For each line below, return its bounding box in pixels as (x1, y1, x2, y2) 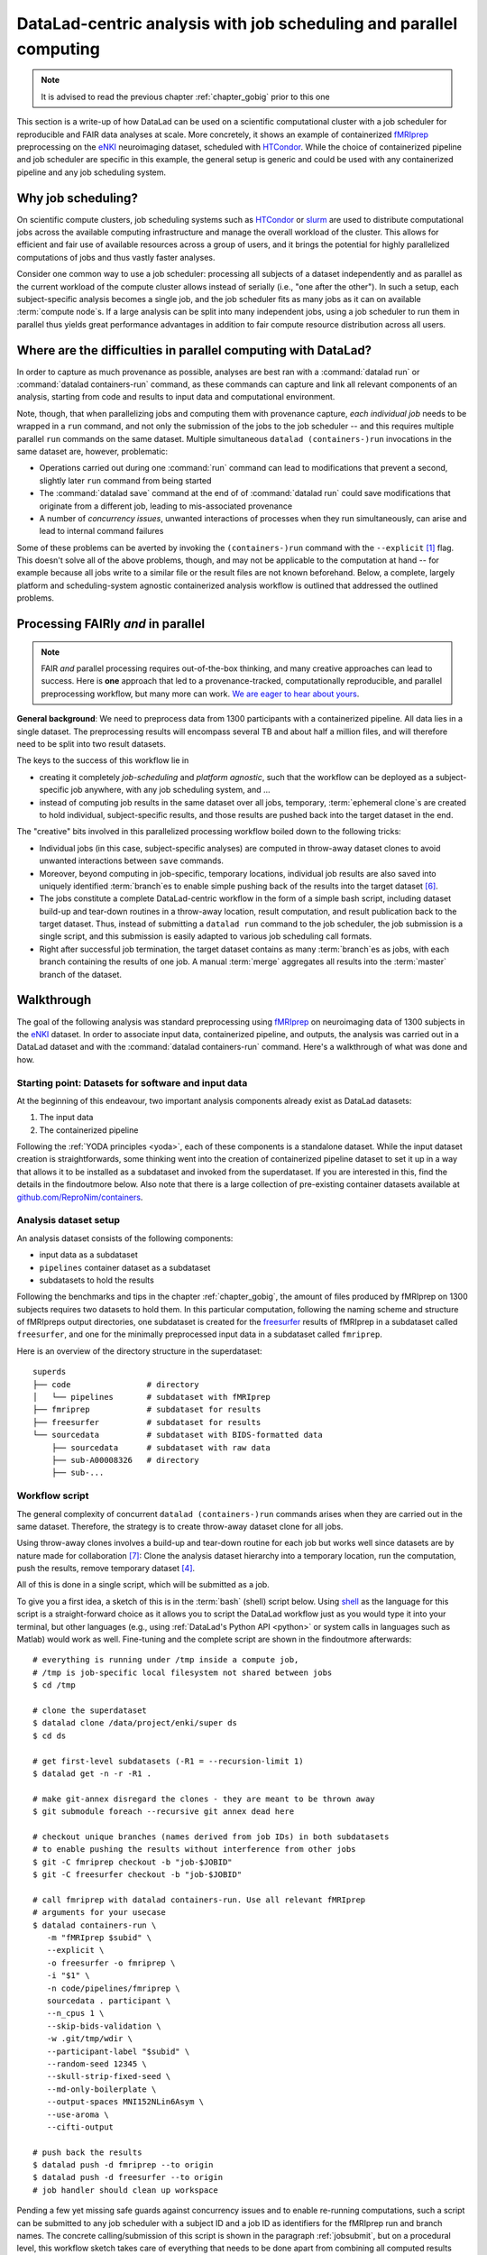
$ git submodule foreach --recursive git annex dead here (32, 1807, 295, 1817)
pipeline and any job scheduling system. (16, 167, 167, 178)
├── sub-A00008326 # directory (51, 1455, 200, 1465)
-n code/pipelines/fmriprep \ (46, 1983, 180, 1993)
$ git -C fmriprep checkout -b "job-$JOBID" (32, 1856, 234, 1867)
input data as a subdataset (39, 1249, 139, 1260)
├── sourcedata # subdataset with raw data (51, 1442, 271, 1452)
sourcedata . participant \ (46, 1995, 171, 2006)
